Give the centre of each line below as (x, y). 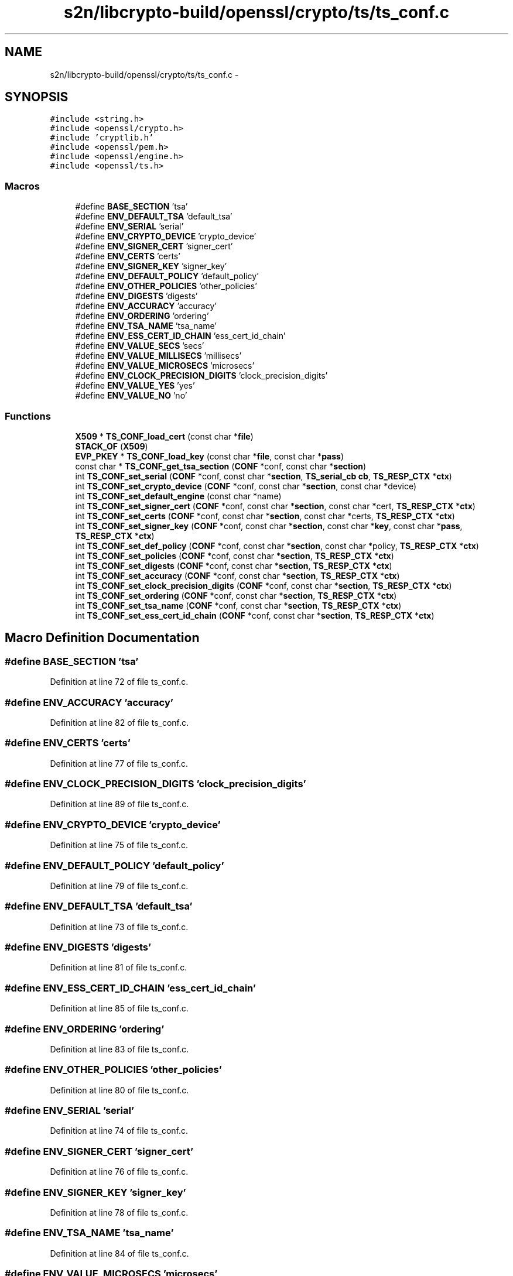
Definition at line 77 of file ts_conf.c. (119, 763)
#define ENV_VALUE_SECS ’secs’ (140, 346)
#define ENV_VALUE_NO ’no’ (131, 396)
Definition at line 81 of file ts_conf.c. (119, 968)
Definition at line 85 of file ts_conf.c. (119, 1009)
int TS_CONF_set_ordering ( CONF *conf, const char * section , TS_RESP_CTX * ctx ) (236, 595)
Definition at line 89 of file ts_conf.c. (119, 804)
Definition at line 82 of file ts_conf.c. (119, 722)
